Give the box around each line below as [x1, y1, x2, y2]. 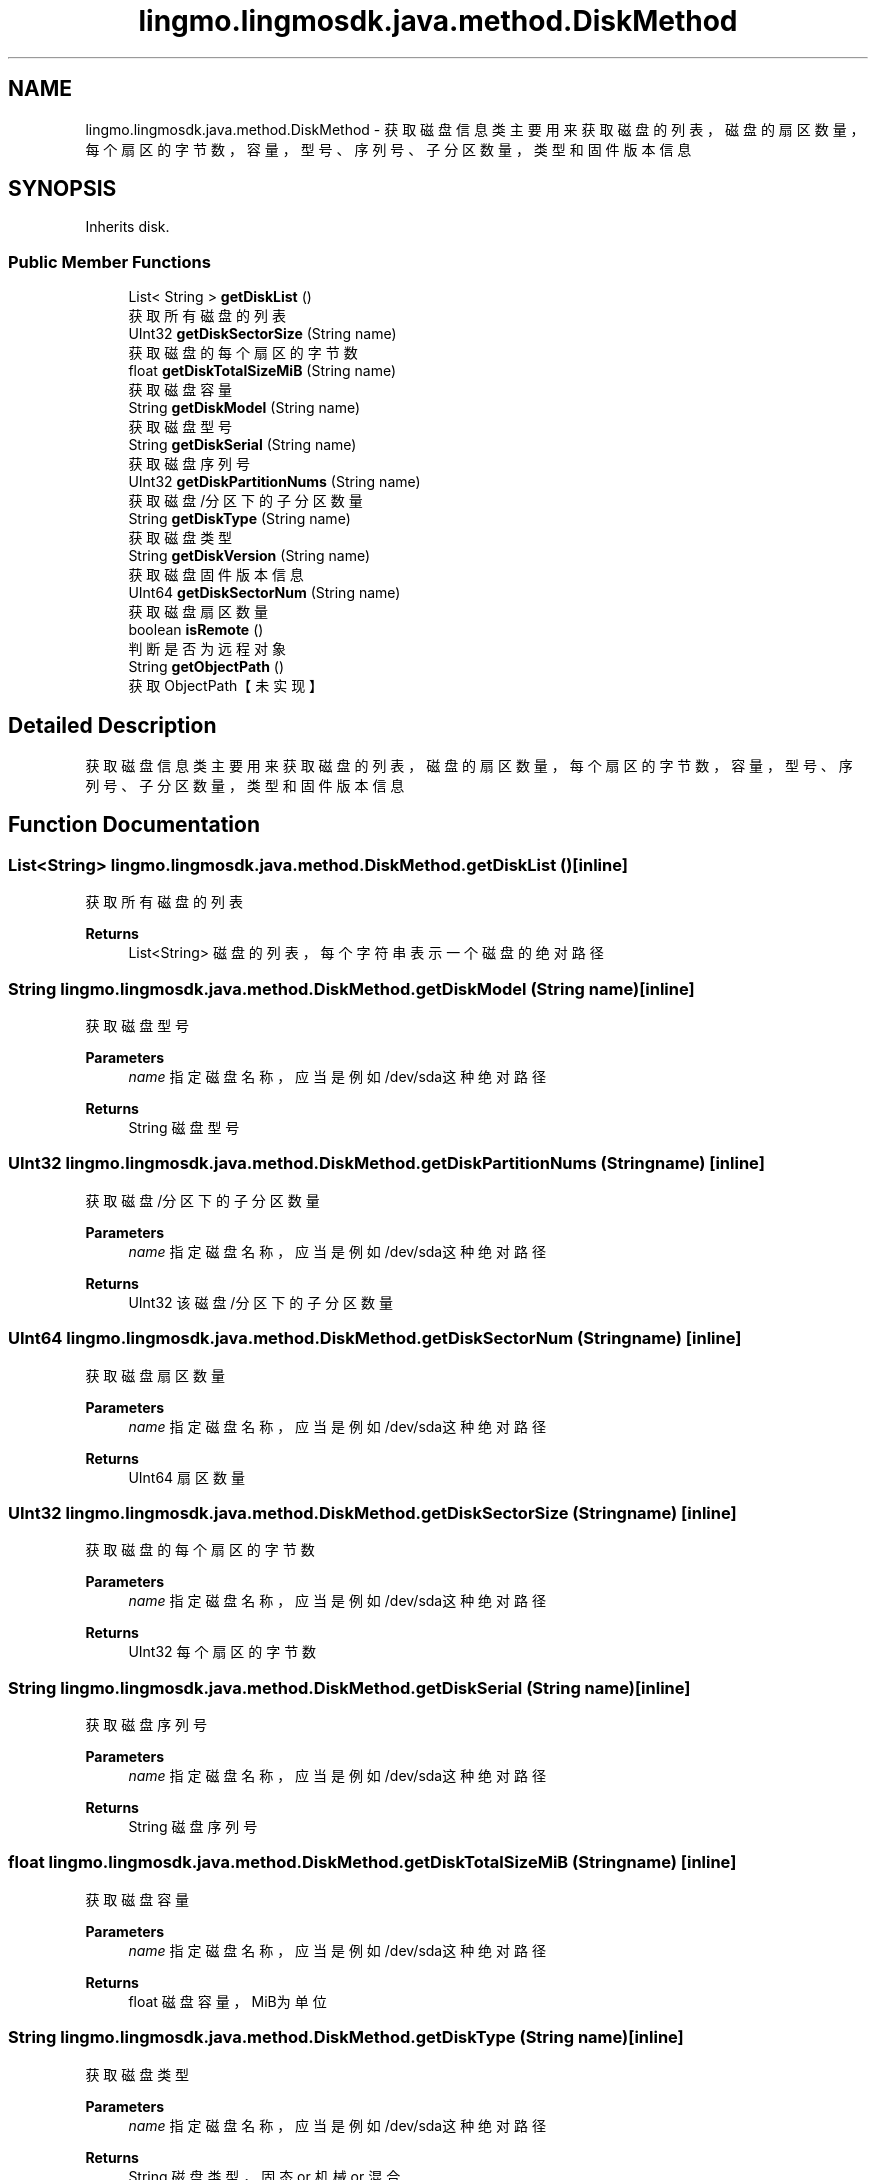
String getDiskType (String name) [128, 510, 351, 528]
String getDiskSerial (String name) [128, 436, 357, 454]
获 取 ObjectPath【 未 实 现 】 [128, 677, 324, 695]
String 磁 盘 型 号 [128, 1119, 240, 1136]
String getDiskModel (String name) [128, 399, 361, 417]
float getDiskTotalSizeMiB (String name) [128, 362, 397, 380]
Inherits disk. [85, 218, 170, 236]
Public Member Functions [8, 251, 211, 272]
